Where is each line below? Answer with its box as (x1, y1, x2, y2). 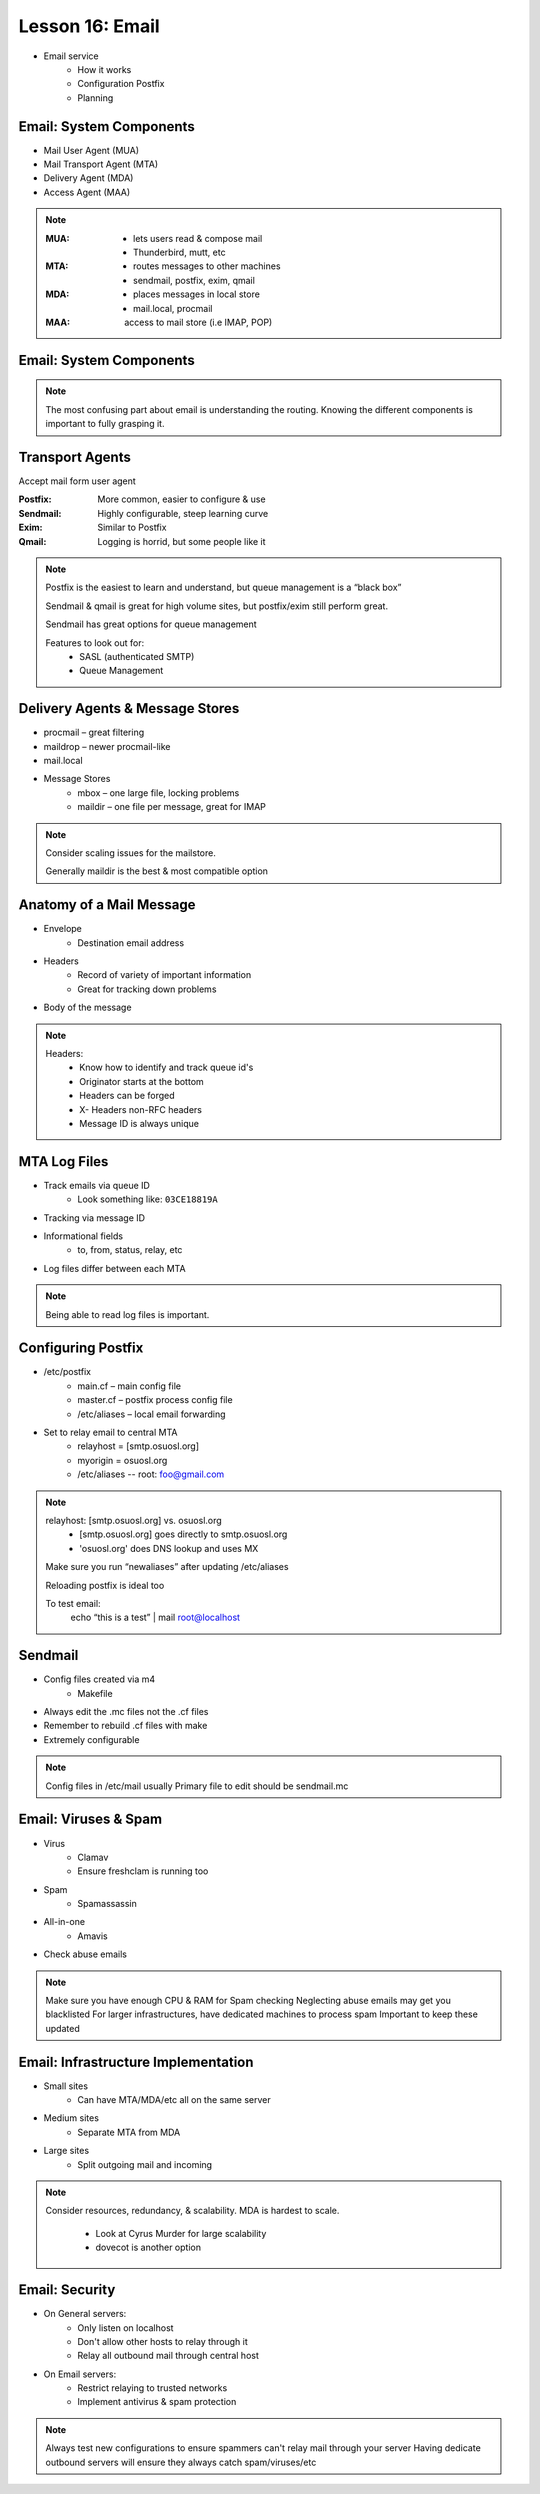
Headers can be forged (79, 1090, 175, 1102)
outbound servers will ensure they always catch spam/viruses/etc (45, 2456, 317, 2468)
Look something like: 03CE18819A (77, 1193, 219, 1205)
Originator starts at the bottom (79, 1075, 204, 1087)
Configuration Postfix (77, 78, 165, 90)
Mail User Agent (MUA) (43, 144, 140, 156)
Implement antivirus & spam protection (77, 2396, 237, 2408)
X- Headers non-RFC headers (79, 1103, 202, 1115)
